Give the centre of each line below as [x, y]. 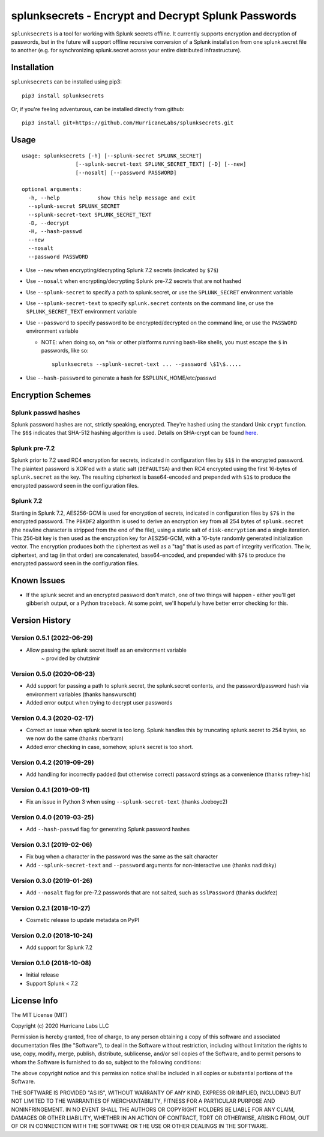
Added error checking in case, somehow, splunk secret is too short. [110, 747]
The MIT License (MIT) [39, 1014]
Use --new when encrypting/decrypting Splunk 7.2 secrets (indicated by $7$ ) [122, 270]
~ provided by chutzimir [70, 658]
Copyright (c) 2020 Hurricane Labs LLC [60, 1026]
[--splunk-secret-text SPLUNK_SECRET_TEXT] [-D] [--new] [161, 164]
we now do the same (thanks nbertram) [75, 738]
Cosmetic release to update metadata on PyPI [83, 920]
